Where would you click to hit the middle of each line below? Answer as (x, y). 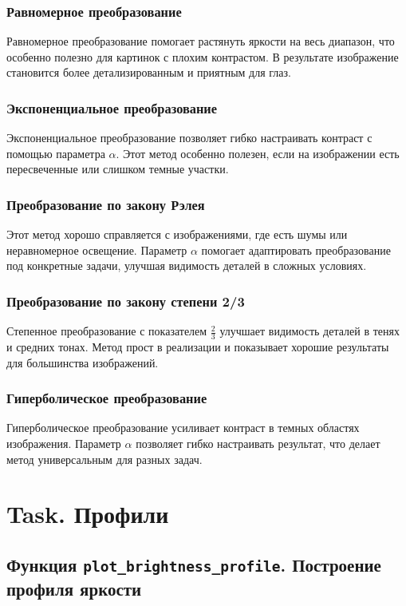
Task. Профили (88, 514)
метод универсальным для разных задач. (104, 459)
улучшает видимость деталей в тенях (309, 331)
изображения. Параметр (64, 444)
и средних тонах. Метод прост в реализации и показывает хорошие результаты (198, 347)
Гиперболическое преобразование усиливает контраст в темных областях (183, 428)
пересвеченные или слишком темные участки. (118, 169)
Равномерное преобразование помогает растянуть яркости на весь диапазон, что (201, 41)
